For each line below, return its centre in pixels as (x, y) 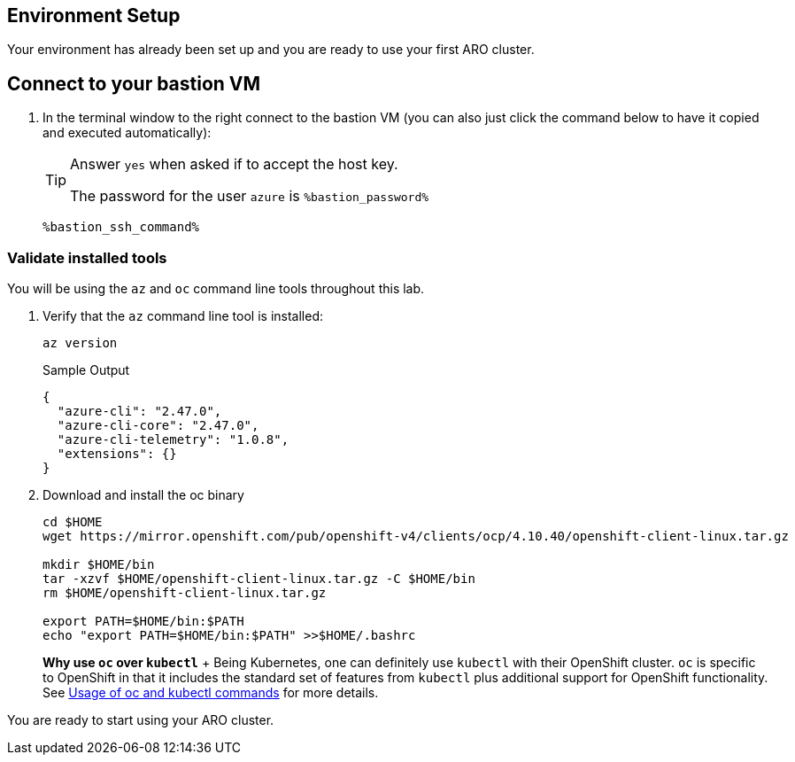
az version (80, 343)
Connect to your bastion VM (134, 83)
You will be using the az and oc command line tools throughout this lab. (216, 289)
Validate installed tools (87, 257)
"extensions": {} (117, 454)
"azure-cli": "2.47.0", (139, 412)
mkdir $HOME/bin (99, 565)
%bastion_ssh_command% (121, 227)
